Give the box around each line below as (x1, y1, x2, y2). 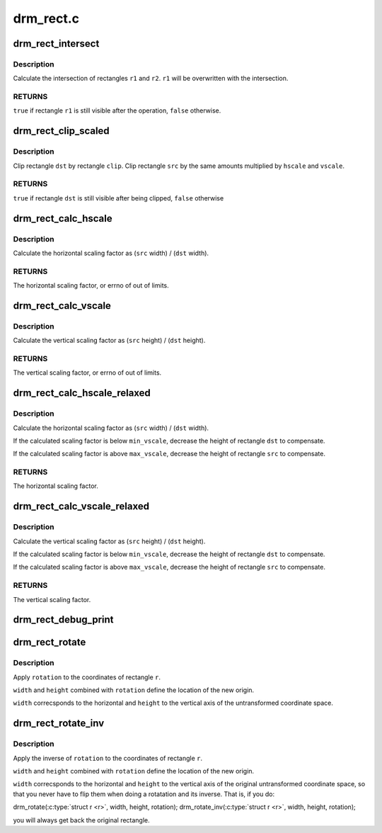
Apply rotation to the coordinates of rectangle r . (13, 673, 161, 681)
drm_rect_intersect (13, 38, 100, 50)
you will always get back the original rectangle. (13, 815, 150, 824)
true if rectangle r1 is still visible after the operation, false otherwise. (13, 106, 221, 115)
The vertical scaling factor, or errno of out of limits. (13, 368, 162, 377)
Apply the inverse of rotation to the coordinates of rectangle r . (13, 754, 203, 762)
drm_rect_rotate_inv (13, 718, 105, 730)
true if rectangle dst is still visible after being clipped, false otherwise (13, 193, 224, 202)
